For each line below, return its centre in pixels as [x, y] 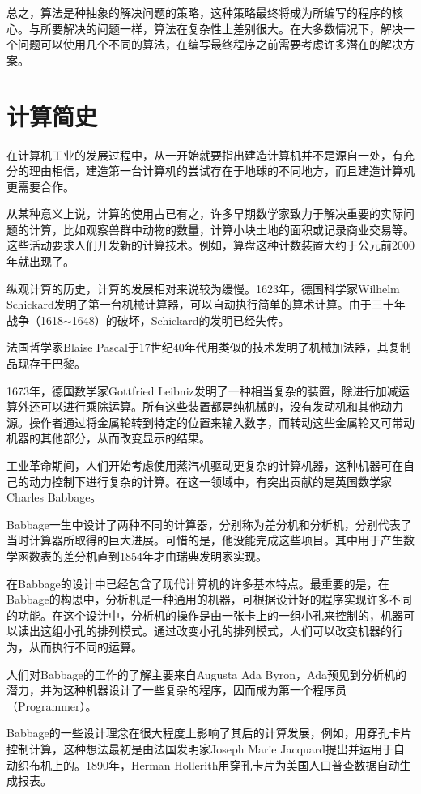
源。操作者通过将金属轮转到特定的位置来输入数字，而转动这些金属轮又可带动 [210, 422]
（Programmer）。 [52, 705]
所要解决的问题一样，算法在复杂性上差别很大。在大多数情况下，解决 [221, 28]
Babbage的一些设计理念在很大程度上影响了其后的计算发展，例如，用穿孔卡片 [209, 733]
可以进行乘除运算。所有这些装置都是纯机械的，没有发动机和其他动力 [221, 406]
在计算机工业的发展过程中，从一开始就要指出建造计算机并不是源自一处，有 [205, 154]
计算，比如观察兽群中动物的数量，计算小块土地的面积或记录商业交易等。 [221, 229]
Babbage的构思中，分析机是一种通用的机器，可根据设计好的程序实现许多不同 [209, 599]
